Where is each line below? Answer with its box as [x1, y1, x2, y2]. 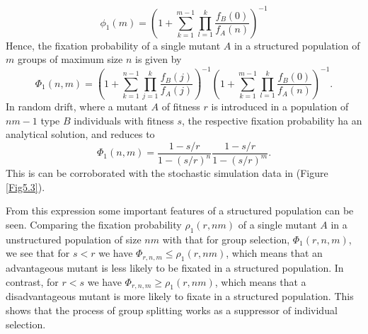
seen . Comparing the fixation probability [6, 217, 182, 231]
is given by [135, 52, 182, 67]
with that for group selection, [162, 231, 290, 246]
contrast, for [6, 274, 59, 289]
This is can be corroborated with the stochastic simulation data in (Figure [6, 166, 328, 180]
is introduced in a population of [211, 98, 349, 113]
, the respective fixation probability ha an [181, 113, 362, 127]
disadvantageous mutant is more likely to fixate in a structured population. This [6, 289, 354, 304]
